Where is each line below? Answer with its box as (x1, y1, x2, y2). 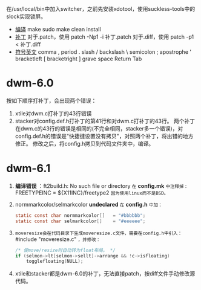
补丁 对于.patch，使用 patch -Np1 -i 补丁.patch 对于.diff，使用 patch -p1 (15, 33, 194, 40)
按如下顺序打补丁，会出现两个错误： (6, 97, 97, 104)
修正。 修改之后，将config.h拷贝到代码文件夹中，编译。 (15, 140, 154, 147)
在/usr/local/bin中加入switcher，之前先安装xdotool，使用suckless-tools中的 (6, 5, 196, 12)
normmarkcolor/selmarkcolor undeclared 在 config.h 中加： (15, 201, 163, 208)
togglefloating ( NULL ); (26, 259, 84, 265)
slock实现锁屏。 (6, 13, 47, 20)
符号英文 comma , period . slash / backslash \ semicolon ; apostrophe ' (15, 48, 192, 56)
